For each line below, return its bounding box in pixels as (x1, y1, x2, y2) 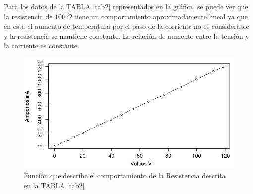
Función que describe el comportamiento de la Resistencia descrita (24, 170, 226, 180)
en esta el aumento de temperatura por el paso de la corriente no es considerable (4, 21, 249, 31)
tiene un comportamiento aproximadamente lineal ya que (74, 11, 248, 21)
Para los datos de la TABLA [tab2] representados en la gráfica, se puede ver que (4, 1, 248, 11)
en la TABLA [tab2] (24, 180, 85, 190)
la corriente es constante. (4, 40, 79, 50)
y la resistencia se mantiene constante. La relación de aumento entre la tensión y (4, 30, 249, 41)
